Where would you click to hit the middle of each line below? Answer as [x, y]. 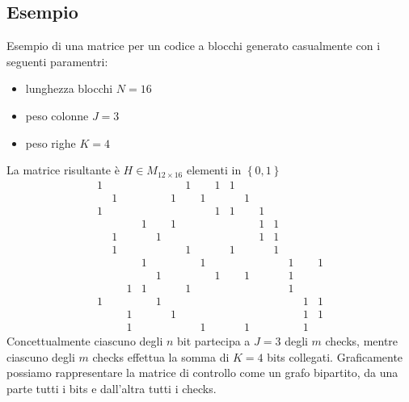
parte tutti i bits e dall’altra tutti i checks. [112, 388]
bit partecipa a [214, 341]
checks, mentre [362, 341]
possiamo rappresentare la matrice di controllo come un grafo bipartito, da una [202, 373]
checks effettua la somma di [161, 356]
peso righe [51, 142]
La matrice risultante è [63, 170]
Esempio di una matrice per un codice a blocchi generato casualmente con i [194, 46]
